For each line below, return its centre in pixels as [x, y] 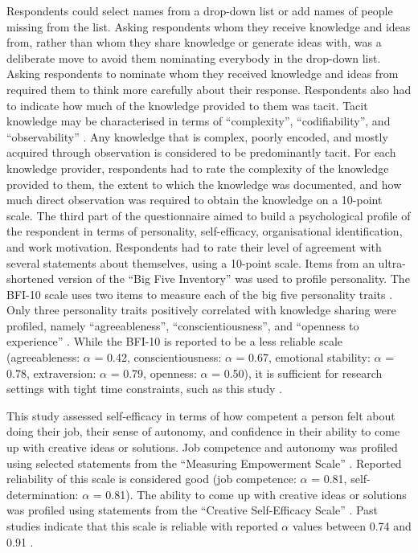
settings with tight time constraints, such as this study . [144, 389]
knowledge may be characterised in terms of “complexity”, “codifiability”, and [199, 121]
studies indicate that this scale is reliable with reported [142, 526]
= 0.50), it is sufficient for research [297, 373]
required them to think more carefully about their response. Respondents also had [209, 89]
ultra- [392, 262]
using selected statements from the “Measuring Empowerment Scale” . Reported [204, 463]
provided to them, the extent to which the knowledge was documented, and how [204, 184]
